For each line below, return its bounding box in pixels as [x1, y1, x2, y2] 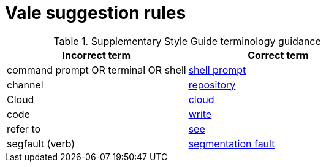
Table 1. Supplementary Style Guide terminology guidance [53, 34, 321, 47]
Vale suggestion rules [5, 2, 186, 23]
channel [7, 78, 44, 91]
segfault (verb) [7, 137, 75, 150]
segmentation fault [188, 137, 275, 150]
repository [188, 78, 236, 91]
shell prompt [188, 63, 246, 76]
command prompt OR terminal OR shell [7, 63, 186, 76]
